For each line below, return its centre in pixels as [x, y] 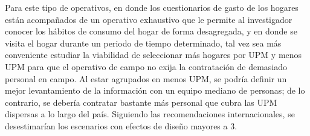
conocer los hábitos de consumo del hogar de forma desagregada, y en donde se [151, 31]
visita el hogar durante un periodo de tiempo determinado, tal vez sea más [143, 43]
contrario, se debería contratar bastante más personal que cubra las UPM [141, 102]
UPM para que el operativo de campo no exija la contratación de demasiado [146, 66]
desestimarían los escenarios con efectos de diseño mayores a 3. [121, 125]
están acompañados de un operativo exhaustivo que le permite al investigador [149, 19]
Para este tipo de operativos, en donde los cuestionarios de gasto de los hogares [152, 7]
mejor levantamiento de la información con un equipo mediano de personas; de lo [155, 90]
